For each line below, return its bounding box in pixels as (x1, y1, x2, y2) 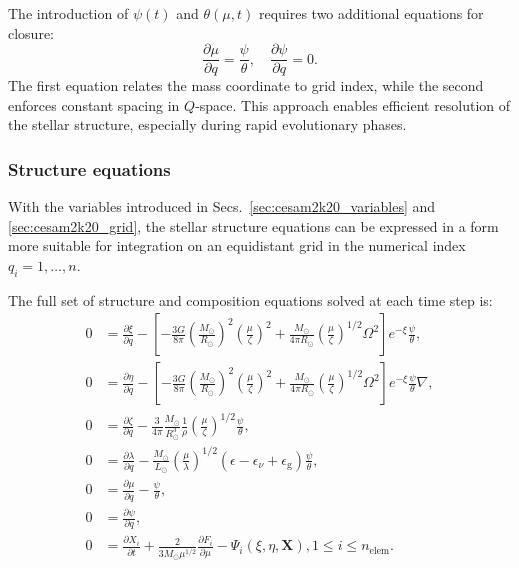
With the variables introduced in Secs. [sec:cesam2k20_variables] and (8, 196, 436, 217)
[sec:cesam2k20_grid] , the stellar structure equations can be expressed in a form (8, 215, 499, 236)
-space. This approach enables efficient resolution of (195, 94, 511, 115)
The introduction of (8, 3, 129, 23)
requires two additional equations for (258, 3, 484, 23)
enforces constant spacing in (8, 94, 180, 115)
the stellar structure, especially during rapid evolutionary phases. (8, 114, 407, 135)
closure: (8, 22, 55, 43)
